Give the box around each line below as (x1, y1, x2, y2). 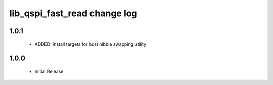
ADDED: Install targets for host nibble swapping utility (34, 41, 147, 47)
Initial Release (34, 68, 64, 74)
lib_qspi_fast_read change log (9, 8, 138, 19)
